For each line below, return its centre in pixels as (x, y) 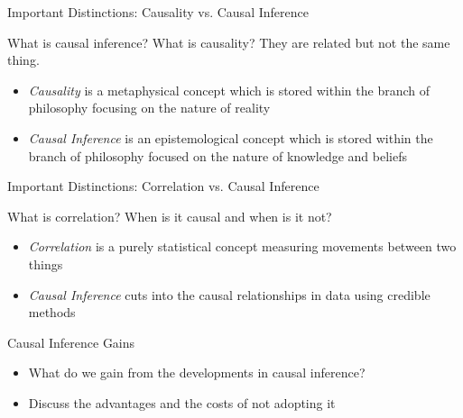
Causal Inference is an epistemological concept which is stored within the (231, 137)
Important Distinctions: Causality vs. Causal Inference (158, 12)
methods (52, 312)
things (46, 264)
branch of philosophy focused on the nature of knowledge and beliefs (218, 155)
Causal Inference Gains (71, 342)
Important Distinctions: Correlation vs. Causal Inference (163, 186)
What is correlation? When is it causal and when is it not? (170, 216)
